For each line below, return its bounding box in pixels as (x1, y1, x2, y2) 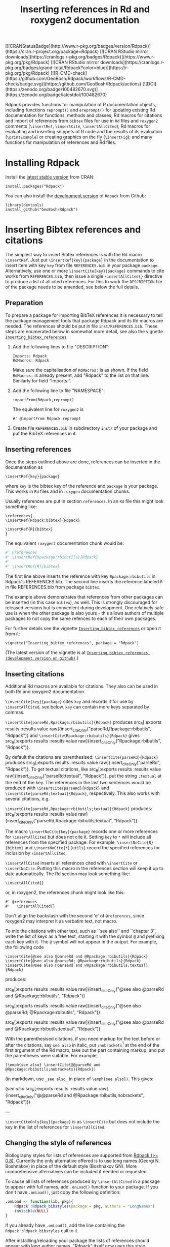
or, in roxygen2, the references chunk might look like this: (5, 889, 125, 896)
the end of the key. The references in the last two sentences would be (5, 779, 151, 785)
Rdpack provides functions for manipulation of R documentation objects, (5, 102, 157, 108)
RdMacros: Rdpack (12, 358, 50, 363)
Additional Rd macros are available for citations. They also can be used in (5, 683, 158, 689)
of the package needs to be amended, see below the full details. (5, 284, 139, 290)
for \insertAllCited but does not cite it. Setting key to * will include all (5, 834, 151, 840)
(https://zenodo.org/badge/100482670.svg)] (5, 86, 98, 93)
